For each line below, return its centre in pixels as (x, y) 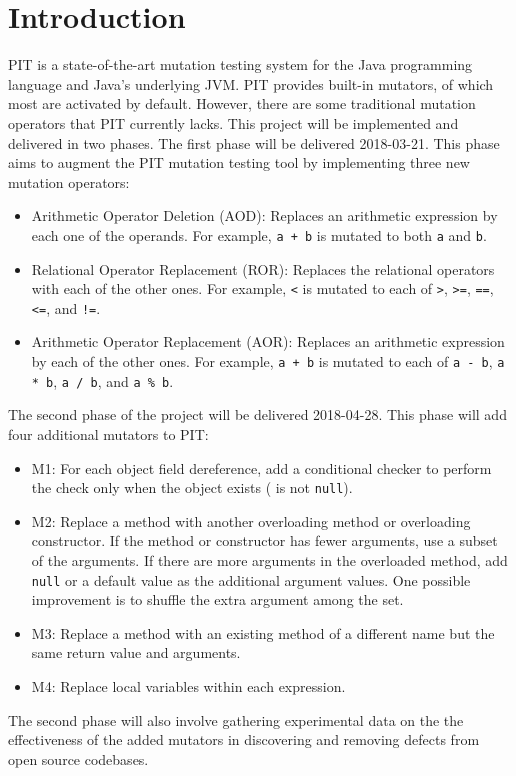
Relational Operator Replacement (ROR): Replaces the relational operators (263, 268)
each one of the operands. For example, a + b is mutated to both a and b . (259, 234)
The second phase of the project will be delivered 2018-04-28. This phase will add (257, 414)
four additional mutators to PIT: (108, 433)
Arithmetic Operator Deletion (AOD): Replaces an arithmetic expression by (264, 215)
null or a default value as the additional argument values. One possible (251, 579)
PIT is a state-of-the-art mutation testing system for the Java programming (240, 64)
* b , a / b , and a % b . (102, 380)
